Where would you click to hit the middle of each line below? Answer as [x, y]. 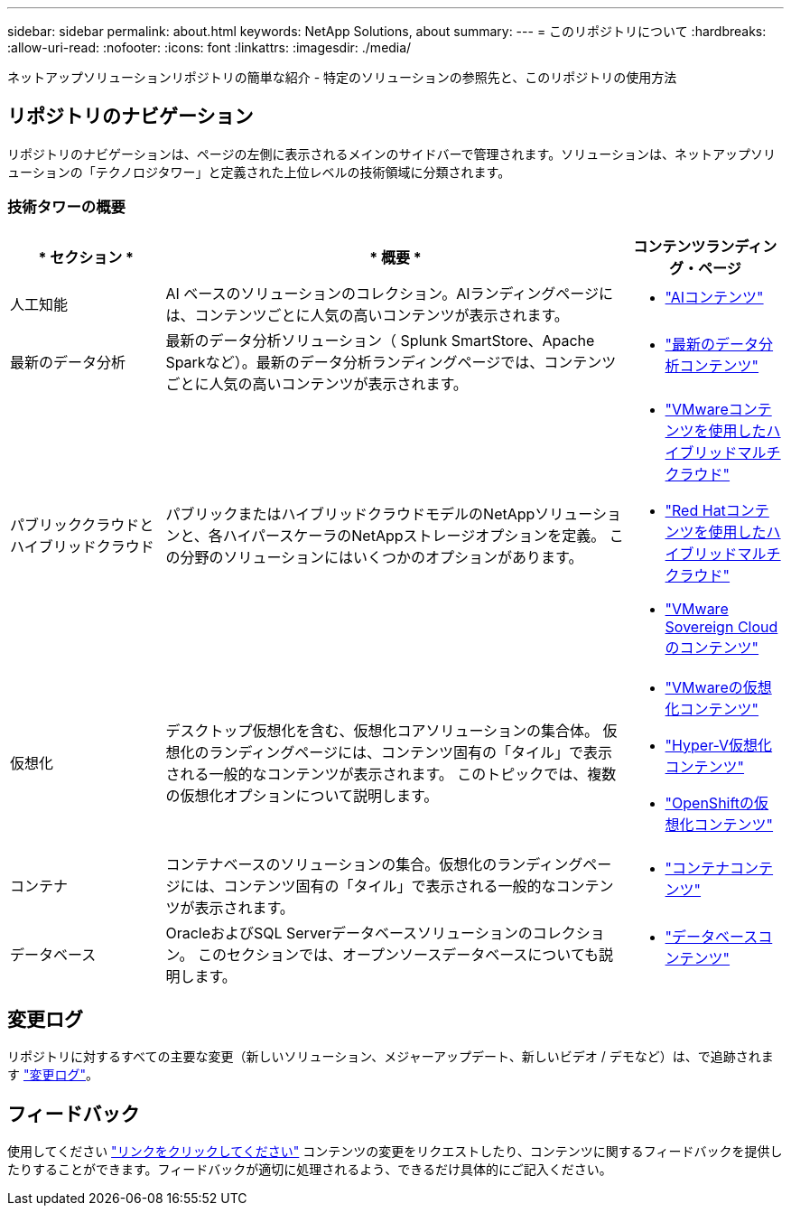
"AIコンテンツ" [714, 297]
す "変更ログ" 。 [53, 1075]
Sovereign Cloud [721, 626]
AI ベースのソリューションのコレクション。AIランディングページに [390, 293]
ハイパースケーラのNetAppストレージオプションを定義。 [414, 535]
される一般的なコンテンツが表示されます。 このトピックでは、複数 [391, 774]
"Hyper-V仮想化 [719, 745]
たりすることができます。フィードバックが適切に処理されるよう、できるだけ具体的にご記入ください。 [310, 1170]
